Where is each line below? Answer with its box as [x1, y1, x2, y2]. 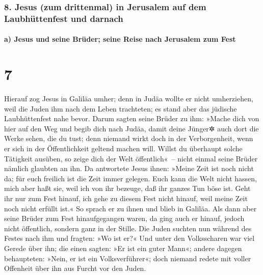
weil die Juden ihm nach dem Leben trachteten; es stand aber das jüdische [4, 103, 237, 114]
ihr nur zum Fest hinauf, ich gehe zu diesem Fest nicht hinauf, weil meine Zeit [4, 193, 248, 204]
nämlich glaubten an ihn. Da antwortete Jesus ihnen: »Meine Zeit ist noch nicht [4, 163, 254, 174]
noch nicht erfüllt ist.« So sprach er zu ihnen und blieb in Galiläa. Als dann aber [4, 203, 257, 213]
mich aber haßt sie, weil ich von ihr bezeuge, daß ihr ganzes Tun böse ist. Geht [4, 183, 251, 194]
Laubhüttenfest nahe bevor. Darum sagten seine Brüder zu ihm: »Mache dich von [4, 113, 259, 124]
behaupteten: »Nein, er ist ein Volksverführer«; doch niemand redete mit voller [4, 253, 251, 263]
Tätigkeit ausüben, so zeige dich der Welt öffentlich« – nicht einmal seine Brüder [4, 153, 258, 163]
